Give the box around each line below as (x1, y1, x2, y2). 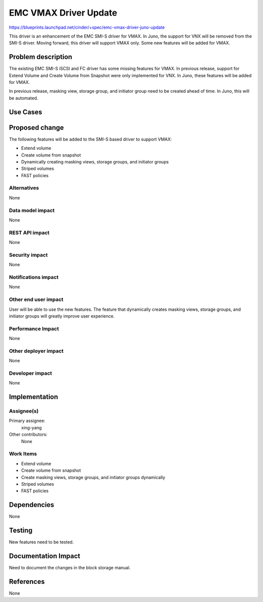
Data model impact (9, 207, 55, 214)
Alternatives (9, 184, 39, 191)
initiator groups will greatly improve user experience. (9, 313, 115, 319)
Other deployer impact (9, 347, 64, 354)
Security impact (9, 251, 48, 258)
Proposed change (9, 123, 64, 132)
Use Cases (9, 108, 42, 116)
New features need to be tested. (9, 539, 74, 545)
